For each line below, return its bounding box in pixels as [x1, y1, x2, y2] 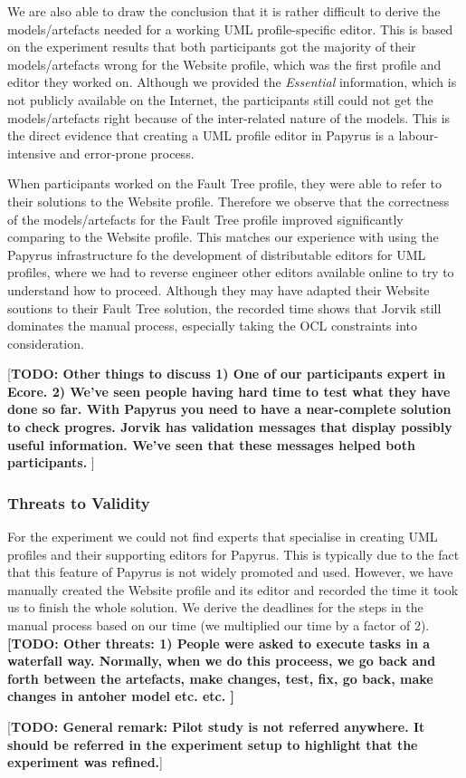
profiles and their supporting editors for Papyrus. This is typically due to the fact [7, 544, 460, 563]
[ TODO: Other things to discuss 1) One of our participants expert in [7, 364, 446, 383]
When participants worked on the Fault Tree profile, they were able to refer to [7, 174, 442, 193]
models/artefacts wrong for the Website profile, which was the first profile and [7, 54, 442, 73]
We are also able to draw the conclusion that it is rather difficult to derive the [7, 2, 441, 20]
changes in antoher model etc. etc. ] [7, 687, 235, 706]
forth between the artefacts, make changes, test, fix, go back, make [7, 668, 433, 687]
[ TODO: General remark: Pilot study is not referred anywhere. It [7, 717, 425, 735]
